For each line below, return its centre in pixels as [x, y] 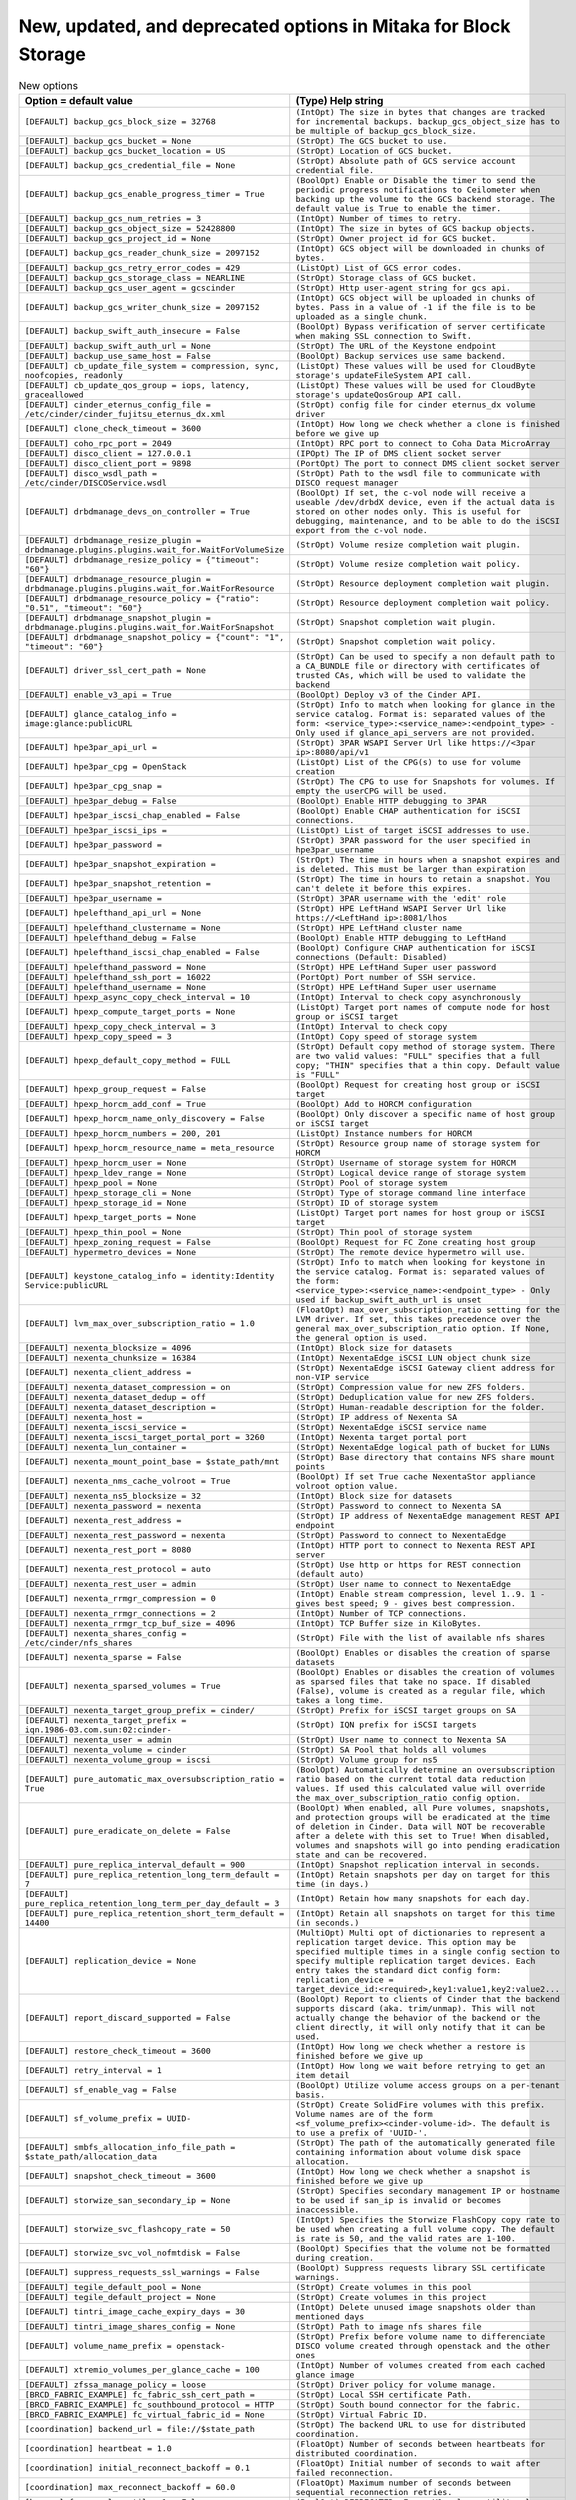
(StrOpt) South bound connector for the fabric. [408, 2404]
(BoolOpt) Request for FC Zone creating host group [415, 1241]
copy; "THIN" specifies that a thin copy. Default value [427, 1065]
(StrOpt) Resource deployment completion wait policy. [423, 603]
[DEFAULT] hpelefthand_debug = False [110, 937]
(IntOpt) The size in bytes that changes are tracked [420, 111]
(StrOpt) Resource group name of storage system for [418, 1143]
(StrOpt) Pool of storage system [371, 1182]
